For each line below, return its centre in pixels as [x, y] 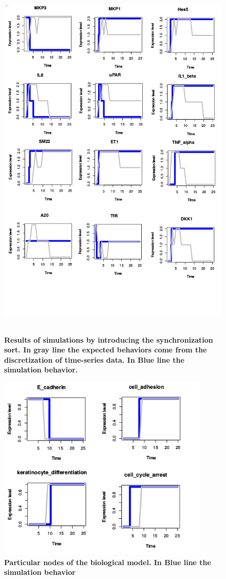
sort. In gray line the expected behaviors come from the [106, 350]
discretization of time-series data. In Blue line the [94, 359]
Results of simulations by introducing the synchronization [109, 339]
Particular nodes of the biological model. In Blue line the [108, 562]
